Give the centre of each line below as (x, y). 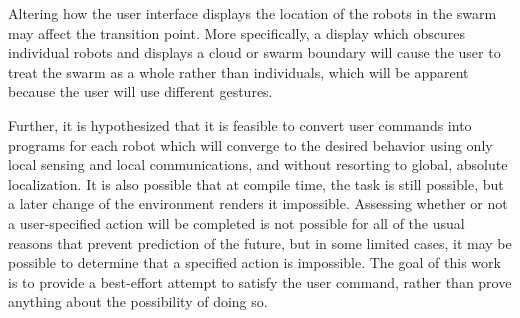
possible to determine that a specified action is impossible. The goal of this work (254, 262)
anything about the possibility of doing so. (138, 301)
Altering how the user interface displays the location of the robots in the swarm (252, 13)
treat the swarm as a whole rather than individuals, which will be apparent (238, 71)
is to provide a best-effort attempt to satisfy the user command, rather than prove (260, 281)
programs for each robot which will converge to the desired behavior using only (250, 144)
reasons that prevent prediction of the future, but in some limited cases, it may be (260, 242)
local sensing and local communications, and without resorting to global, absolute (258, 164)
